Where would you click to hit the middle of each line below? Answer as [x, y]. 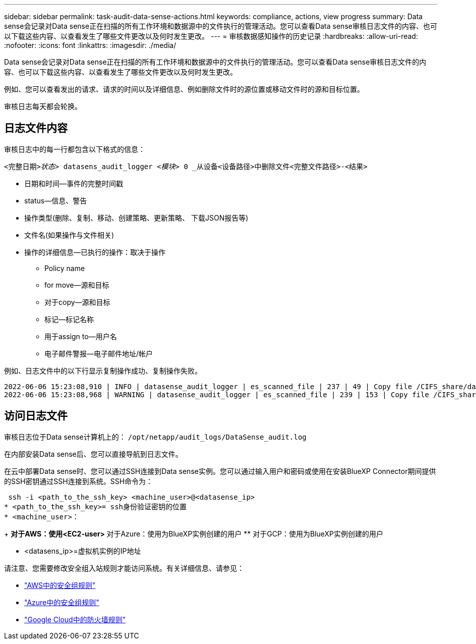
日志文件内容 [36, 128]
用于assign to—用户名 [81, 336]
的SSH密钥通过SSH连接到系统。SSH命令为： [79, 481]
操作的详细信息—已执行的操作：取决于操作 [95, 252]
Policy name [65, 268]
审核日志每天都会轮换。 [43, 106]
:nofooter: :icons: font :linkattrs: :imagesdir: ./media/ [90, 45]
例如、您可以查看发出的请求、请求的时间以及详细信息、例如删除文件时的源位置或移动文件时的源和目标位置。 [184, 89]
